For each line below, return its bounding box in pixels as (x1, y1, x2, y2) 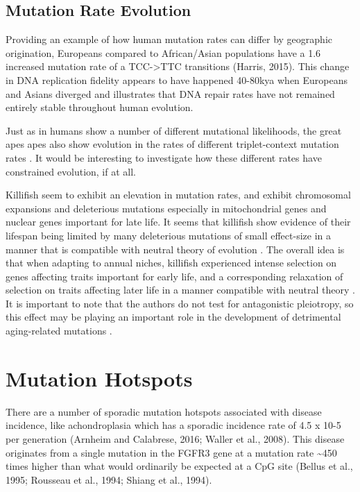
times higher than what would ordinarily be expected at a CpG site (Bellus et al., (6, 459, 353, 473)
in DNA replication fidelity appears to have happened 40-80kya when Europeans (6, 72, 348, 87)
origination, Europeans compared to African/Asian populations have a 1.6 (6, 45, 321, 60)
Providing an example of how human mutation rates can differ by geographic (6, 32, 333, 46)
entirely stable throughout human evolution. (6, 100, 194, 114)
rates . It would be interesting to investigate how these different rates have (6, 150, 322, 164)
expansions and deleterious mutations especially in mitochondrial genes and (6, 201, 327, 215)
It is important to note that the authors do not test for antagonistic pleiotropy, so (6, 296, 354, 310)
